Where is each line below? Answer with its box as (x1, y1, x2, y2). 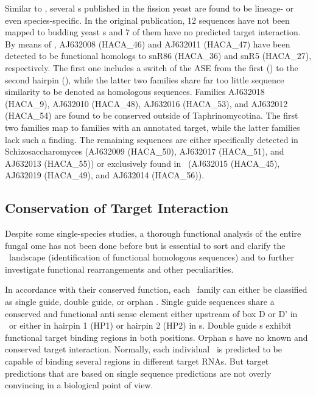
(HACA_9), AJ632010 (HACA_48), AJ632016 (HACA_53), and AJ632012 (5, 97, 288, 110)
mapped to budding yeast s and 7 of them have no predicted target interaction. (5, 26, 301, 38)
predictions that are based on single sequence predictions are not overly (5, 366, 272, 379)
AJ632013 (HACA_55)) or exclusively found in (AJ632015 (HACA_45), (5, 156, 280, 169)
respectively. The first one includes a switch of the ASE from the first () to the (5, 61, 298, 74)
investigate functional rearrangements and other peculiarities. (5, 262, 234, 275)
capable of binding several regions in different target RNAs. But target (5, 355, 269, 368)
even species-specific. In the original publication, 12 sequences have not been (5, 13, 290, 26)
